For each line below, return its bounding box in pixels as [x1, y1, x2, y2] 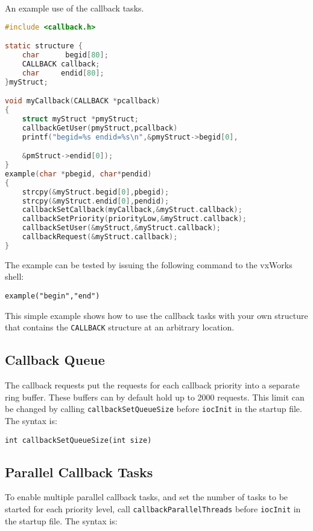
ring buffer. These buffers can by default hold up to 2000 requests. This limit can [5, 390, 305, 403]
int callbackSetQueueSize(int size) [5, 436, 152, 445]
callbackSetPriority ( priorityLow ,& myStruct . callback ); [22, 214, 247, 224]
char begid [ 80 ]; [22, 51, 109, 59]
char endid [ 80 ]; [22, 68, 104, 77]
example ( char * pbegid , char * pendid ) [5, 169, 152, 178]
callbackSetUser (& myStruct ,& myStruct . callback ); [22, 224, 221, 233]
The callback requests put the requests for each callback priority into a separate [5, 379, 300, 391]
